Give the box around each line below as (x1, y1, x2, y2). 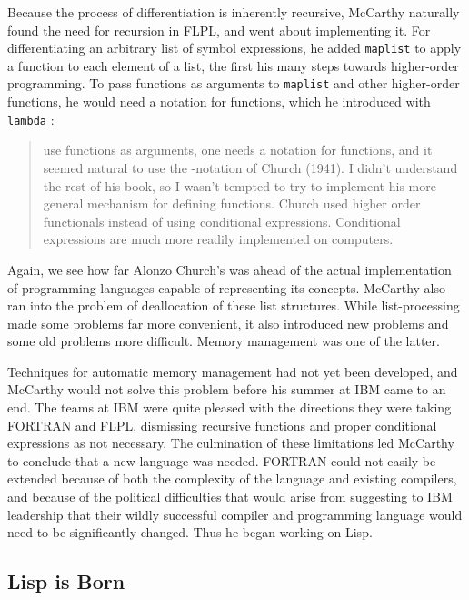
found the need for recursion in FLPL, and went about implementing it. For (7, 20, 431, 39)
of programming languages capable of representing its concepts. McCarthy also (7, 278, 446, 297)
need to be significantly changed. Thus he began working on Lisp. (7, 523, 373, 542)
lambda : (7, 109, 55, 128)
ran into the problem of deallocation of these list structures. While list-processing (7, 296, 460, 315)
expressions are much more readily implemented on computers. (43, 229, 394, 249)
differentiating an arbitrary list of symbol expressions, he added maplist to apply (7, 38, 462, 57)
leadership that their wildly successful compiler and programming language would (7, 504, 463, 524)
